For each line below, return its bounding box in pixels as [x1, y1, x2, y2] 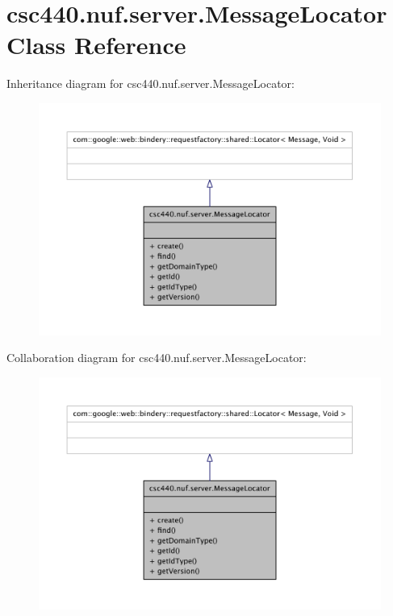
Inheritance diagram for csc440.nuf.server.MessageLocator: [6, 75, 295, 92]
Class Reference [6, 28, 186, 61]
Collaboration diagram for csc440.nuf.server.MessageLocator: [6, 349, 307, 366]
